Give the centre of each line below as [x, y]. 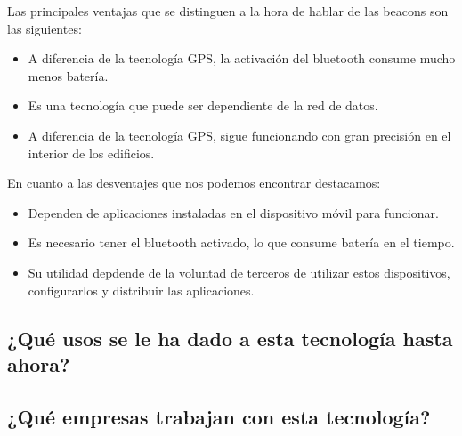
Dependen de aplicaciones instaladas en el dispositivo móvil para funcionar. [233, 212]
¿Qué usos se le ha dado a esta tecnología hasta [230, 338]
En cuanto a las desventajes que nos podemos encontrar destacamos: [194, 183]
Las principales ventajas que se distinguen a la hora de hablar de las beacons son [228, 11]
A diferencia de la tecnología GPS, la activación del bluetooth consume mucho [242, 58]
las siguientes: [45, 28]
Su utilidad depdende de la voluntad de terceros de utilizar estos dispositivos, [239, 272]
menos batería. [68, 75]
